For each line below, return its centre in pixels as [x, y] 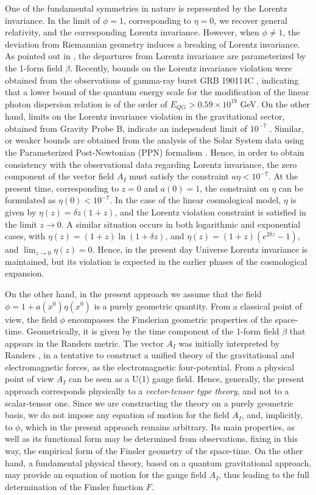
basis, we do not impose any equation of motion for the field [117, 415]
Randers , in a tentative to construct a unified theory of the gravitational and [150, 355]
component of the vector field [60, 176]
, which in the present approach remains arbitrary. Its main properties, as [158, 426]
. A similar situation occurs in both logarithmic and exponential [181, 224]
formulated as [30, 200]
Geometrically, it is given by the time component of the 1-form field [153, 331]
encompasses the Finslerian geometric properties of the [170, 319]
